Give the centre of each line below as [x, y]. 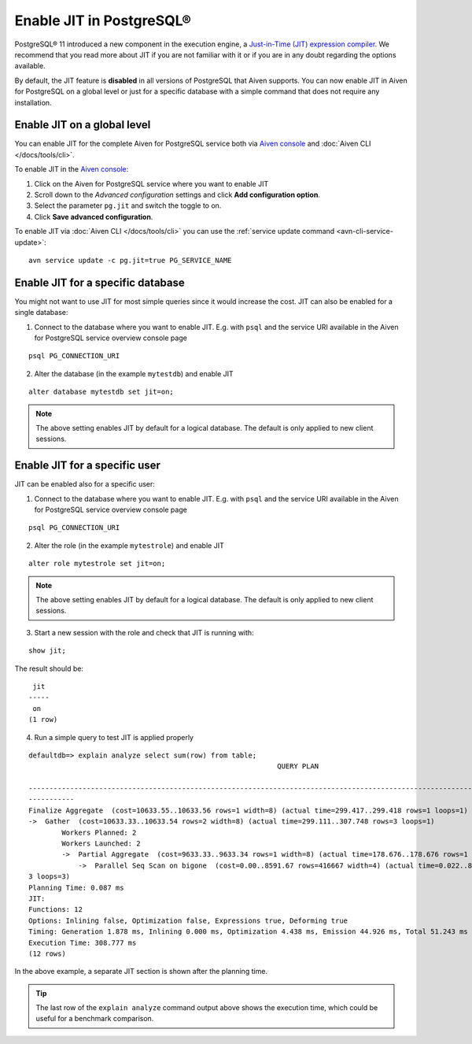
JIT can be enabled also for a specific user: [85, 484]
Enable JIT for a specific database [100, 282]
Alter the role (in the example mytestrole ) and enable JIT [129, 545]
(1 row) [43, 720]
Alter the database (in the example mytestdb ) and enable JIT [134, 373]
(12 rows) [47, 953]
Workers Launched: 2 [101, 844]
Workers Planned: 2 [99, 832]
